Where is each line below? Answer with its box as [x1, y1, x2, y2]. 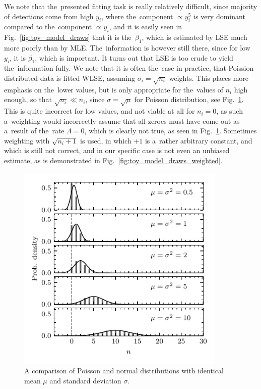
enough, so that [4, 94, 52, 105]
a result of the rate [4, 125, 64, 136]
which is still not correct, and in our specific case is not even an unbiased [4, 145, 230, 156]
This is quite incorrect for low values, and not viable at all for [4, 106, 195, 116]
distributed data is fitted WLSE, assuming [4, 72, 136, 83]
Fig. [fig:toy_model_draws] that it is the [4, 32, 132, 42]
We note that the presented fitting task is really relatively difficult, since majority [4, 1, 257, 11]
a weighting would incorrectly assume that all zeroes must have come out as [4, 115, 240, 126]
